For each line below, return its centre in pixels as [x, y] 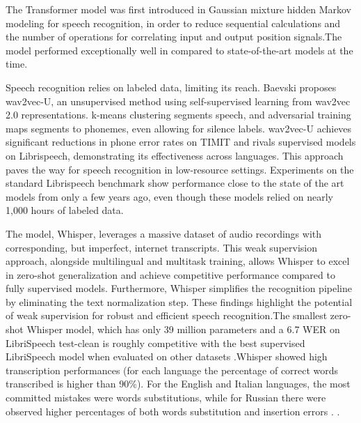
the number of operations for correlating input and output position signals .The [174, 37]
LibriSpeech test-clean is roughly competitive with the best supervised [155, 343]
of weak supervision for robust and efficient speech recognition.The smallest [167, 315]
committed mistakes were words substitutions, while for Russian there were [166, 398]
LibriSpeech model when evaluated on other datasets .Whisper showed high [167, 356]
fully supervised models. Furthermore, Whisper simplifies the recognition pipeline [179, 288]
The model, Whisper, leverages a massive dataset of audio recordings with [164, 233]
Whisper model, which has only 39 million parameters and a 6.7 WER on [183, 329]
